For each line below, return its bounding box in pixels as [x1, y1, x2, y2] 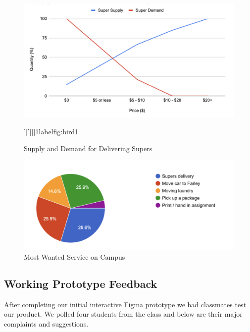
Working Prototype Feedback [4, 276, 157, 291]
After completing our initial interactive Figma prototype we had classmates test [4, 299, 247, 309]
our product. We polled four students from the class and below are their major [4, 309, 243, 319]
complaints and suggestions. [4, 318, 89, 329]
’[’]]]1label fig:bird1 [24, 126, 79, 136]
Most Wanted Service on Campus [24, 251, 125, 262]
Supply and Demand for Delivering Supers [24, 143, 152, 153]
